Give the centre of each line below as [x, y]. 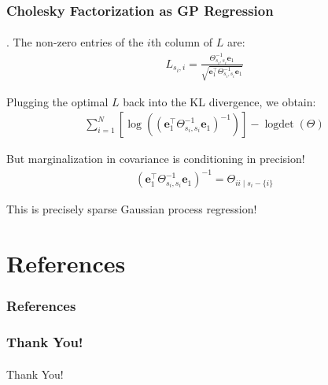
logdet [279, 125]
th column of [182, 42]
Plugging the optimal [57, 101]
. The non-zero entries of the [75, 42]
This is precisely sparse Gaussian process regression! [132, 209]
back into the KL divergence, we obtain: [219, 101]
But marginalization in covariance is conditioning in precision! [156, 159]
